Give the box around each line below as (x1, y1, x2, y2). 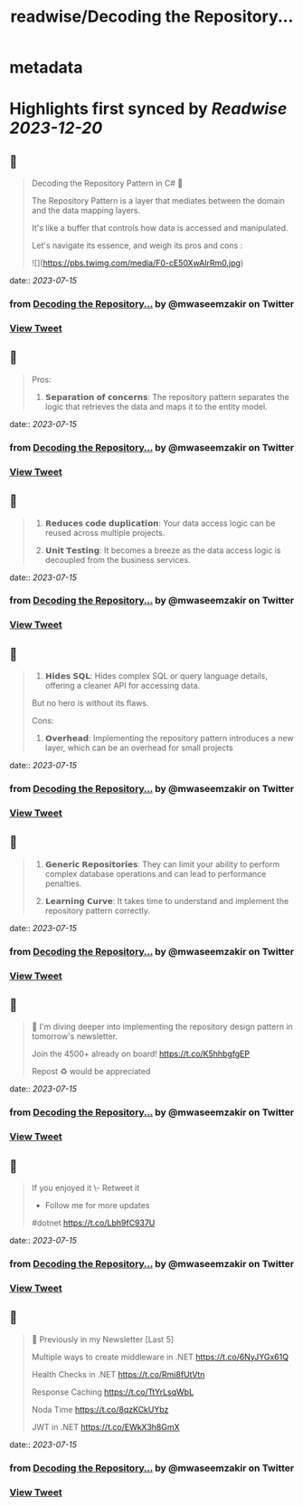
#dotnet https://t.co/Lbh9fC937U (31, 1217, 156, 1228)
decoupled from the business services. (44, 554, 192, 565)
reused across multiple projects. (44, 527, 166, 538)
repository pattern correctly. (44, 905, 151, 916)
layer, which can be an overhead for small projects (44, 742, 233, 753)
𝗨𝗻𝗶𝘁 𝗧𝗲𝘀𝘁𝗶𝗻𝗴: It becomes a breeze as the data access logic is (44, 545, 281, 556)
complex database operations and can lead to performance (44, 868, 267, 879)
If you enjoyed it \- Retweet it (31, 1183, 140, 1194)
